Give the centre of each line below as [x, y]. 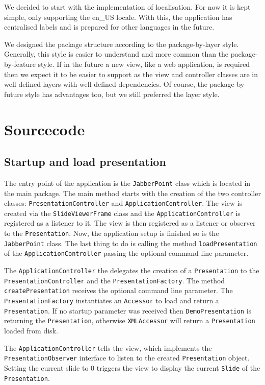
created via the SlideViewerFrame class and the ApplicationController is [122, 213]
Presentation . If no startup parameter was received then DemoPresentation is [128, 310]
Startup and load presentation [85, 162]
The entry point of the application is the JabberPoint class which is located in [127, 183]
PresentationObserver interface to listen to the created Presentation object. [127, 358]
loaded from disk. [31, 330]
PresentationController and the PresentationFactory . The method [115, 280]
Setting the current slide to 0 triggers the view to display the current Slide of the [132, 367]
